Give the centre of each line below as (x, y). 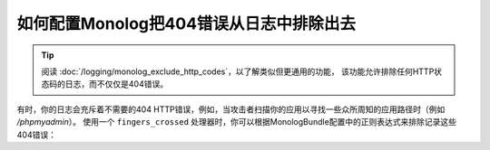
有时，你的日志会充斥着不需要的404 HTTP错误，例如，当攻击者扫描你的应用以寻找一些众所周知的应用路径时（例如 (231, 109)
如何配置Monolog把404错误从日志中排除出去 (186, 23)
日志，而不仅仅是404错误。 (116, 84)
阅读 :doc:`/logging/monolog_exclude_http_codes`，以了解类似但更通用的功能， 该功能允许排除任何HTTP (238, 71)
